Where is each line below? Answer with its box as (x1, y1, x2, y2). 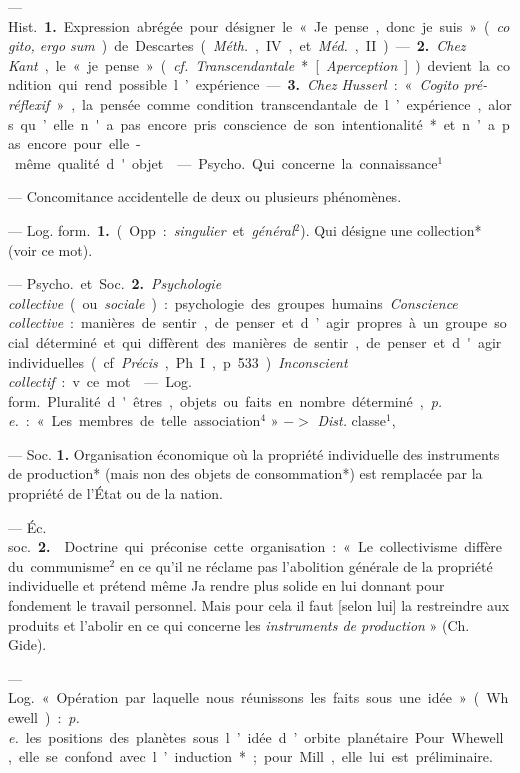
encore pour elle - (27, 133, 141, 154)
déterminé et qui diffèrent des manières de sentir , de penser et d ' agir (35, 331, 502, 352)
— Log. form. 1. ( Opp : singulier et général (8, 219, 295, 240)
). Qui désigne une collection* (300, 219, 482, 240)
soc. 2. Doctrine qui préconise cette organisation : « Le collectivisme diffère (8, 536, 503, 557)
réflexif (8, 93, 50, 114)
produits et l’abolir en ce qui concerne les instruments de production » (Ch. (8, 614, 470, 635)
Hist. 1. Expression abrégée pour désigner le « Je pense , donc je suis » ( (8, 15, 490, 36)
